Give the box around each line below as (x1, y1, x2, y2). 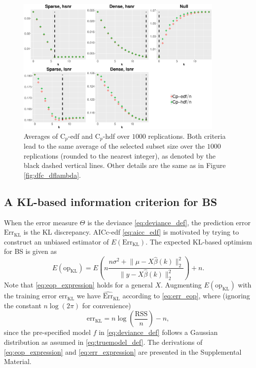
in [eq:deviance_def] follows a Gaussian (99, 327, 218, 337)
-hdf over (103, 130, 130, 141)
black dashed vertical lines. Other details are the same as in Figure (24, 160, 226, 170)
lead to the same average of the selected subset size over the (24, 141, 205, 151)
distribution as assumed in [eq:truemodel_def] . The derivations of (4, 336, 203, 347)
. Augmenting (161, 279, 202, 289)
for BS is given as (4, 246, 57, 256)
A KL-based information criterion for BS (4, 194, 218, 209)
